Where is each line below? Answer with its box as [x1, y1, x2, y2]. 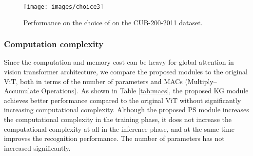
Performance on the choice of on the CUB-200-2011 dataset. [23, 17, 203, 27]
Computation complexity [4, 38, 104, 50]
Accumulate [4, 86, 39, 96]
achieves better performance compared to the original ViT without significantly [4, 95, 241, 105]
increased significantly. [4, 142, 71, 153]
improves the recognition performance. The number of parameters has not [4, 133, 225, 143]
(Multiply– [185, 76, 217, 86]
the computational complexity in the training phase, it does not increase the [4, 114, 232, 124]
